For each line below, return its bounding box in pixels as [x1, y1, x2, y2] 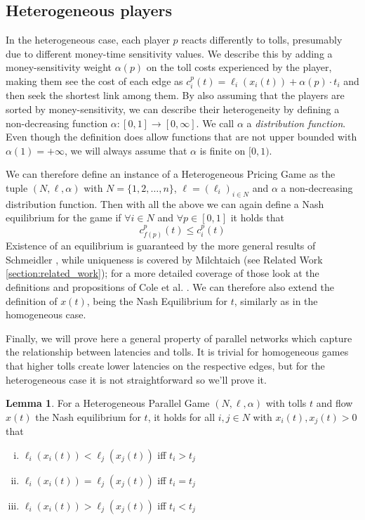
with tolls [265, 396, 307, 410]
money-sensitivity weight [6, 60, 112, 74]
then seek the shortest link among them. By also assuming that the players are [6, 88, 345, 103]
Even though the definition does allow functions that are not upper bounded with [6, 129, 357, 144]
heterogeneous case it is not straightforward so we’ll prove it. [6, 372, 267, 386]
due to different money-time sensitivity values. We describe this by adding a [6, 46, 333, 60]
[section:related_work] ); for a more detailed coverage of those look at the [6, 266, 319, 280]
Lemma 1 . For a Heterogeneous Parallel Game [6, 396, 210, 410]
